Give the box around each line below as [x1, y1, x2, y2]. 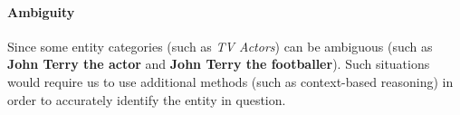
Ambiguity [7, 2, 75, 21]
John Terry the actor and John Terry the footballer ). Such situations [7, 54, 430, 73]
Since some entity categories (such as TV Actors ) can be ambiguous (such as [7, 36, 433, 55]
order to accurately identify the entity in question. [7, 90, 286, 109]
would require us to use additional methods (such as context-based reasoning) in [7, 72, 454, 91]
